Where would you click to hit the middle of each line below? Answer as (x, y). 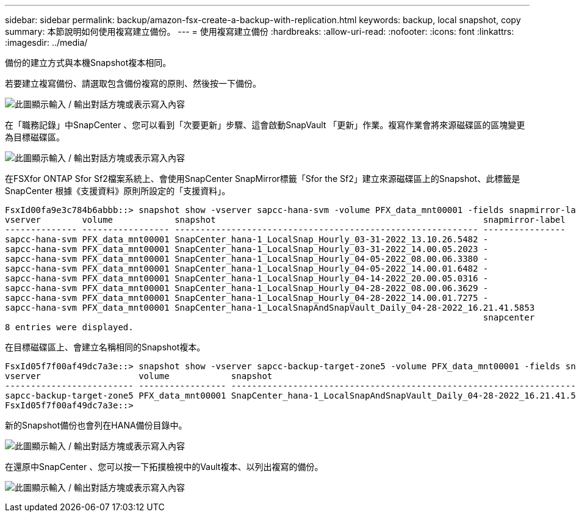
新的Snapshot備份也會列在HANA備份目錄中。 (96, 425)
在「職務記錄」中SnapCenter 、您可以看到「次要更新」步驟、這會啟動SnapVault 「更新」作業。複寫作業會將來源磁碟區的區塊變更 (265, 125)
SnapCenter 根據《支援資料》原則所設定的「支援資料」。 (118, 191)
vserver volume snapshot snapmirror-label (285, 220)
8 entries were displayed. (69, 327)
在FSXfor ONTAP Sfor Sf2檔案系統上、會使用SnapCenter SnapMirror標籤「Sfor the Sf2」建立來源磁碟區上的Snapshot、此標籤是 (263, 179)
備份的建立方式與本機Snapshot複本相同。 (88, 63)
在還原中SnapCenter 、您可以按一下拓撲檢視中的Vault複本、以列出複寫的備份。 (164, 467)
